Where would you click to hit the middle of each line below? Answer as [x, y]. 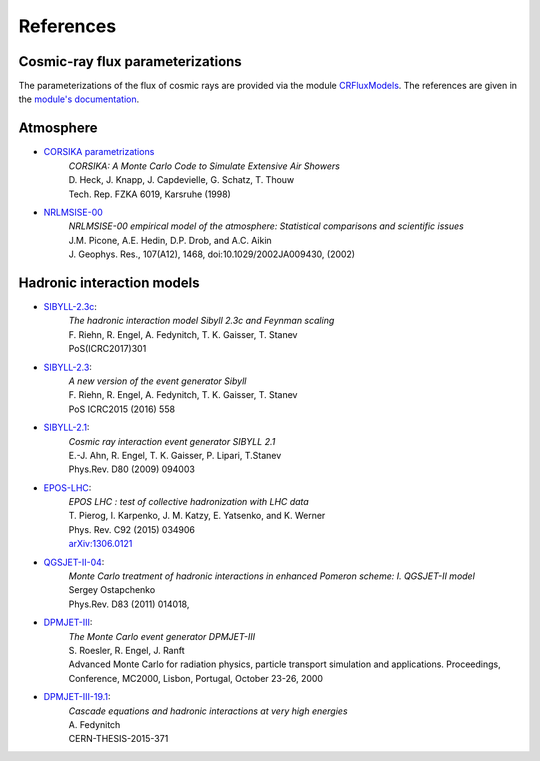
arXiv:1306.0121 [100, 544]
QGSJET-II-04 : [74, 562]
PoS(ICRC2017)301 [107, 349]
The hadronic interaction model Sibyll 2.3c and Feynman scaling [201, 321]
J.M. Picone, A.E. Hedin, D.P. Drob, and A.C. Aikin [170, 240]
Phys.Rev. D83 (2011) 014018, [129, 604]
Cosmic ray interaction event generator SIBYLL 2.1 [172, 441]
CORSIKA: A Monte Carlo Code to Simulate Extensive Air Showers [204, 166]
